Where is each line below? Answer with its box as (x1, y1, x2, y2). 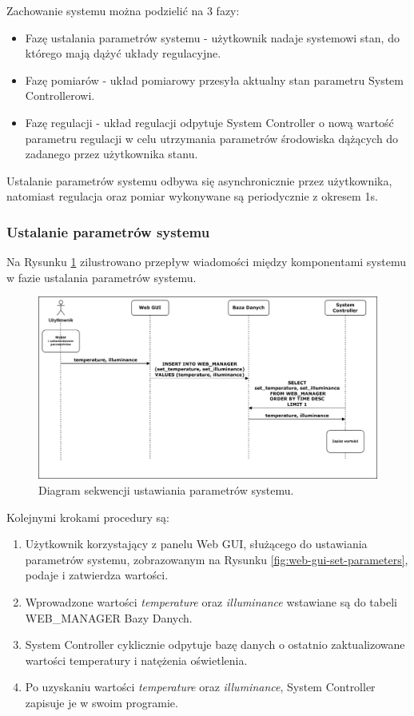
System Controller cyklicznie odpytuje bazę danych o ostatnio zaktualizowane (25, 636, 405, 653)
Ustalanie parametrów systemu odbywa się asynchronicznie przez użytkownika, (6, 172, 392, 189)
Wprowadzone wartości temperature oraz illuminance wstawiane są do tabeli (25, 594, 397, 611)
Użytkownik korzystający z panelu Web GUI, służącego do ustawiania (25, 535, 368, 552)
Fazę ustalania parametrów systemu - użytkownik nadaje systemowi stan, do (25, 29, 400, 46)
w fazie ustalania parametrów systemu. (6, 268, 197, 285)
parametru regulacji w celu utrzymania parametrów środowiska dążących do (25, 129, 399, 146)
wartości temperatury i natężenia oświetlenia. (25, 651, 248, 668)
